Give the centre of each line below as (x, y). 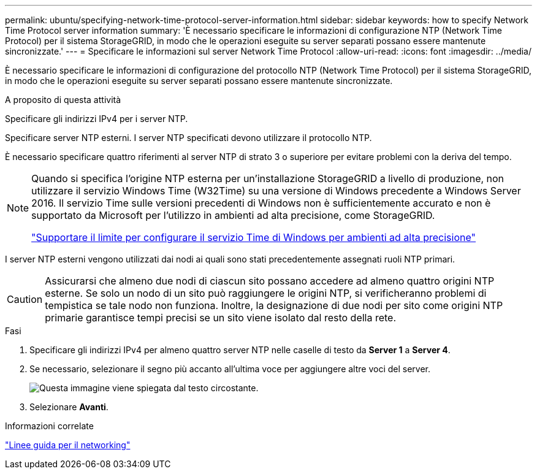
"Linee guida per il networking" (68, 445)
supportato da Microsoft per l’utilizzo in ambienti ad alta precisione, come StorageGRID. (233, 215)
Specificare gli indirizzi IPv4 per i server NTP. (97, 119)
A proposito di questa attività (63, 100)
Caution (25, 299)
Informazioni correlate (49, 426)
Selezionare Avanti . (69, 407)
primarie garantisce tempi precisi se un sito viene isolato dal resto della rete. (221, 318)
